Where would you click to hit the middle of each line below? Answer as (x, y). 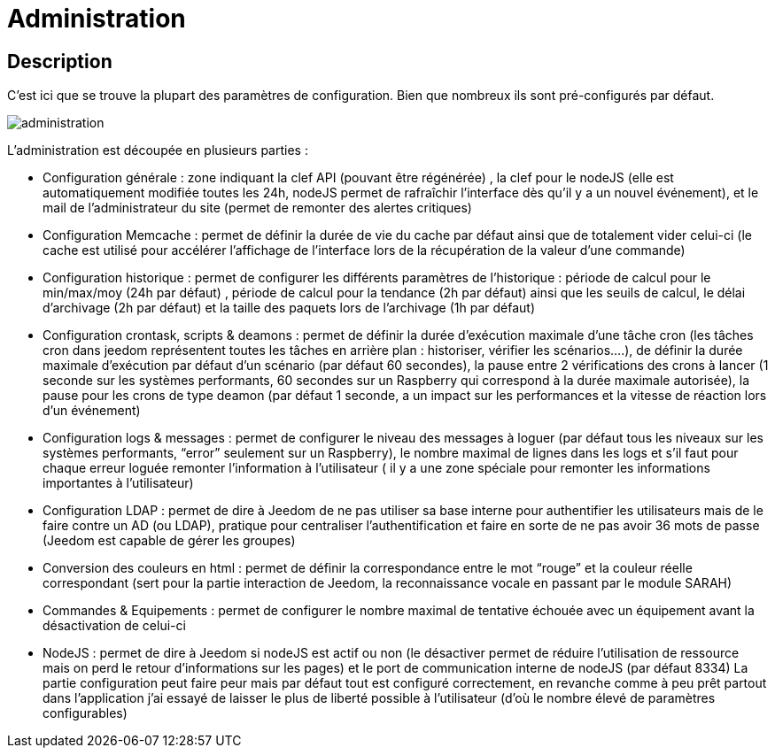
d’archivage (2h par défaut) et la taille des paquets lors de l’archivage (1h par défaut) (289, 308)
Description (60, 61)
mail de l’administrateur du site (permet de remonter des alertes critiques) (257, 208)
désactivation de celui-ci (114, 626)
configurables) (85, 713)
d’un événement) (92, 411)
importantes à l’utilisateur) (118, 483)
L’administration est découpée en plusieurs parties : (158, 150)
